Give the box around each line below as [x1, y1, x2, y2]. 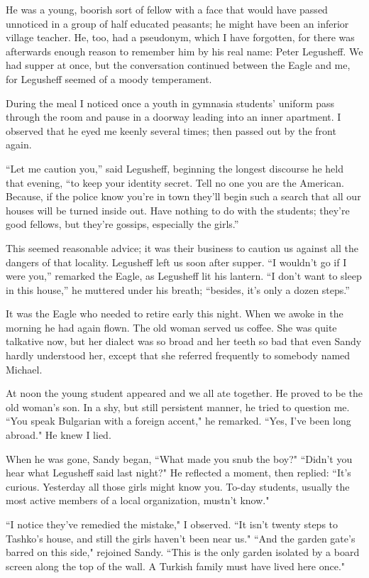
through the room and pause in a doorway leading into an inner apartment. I [6, 109, 341, 124]
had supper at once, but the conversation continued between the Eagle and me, [6, 58, 351, 72]
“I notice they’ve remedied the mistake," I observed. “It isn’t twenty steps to [6, 517, 338, 531]
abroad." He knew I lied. [6, 427, 111, 442]
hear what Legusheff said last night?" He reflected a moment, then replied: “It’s [6, 465, 351, 480]
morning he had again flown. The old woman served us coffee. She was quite [6, 320, 337, 334]
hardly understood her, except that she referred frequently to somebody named [6, 348, 351, 363]
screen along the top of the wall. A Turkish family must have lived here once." [6, 558, 346, 573]
